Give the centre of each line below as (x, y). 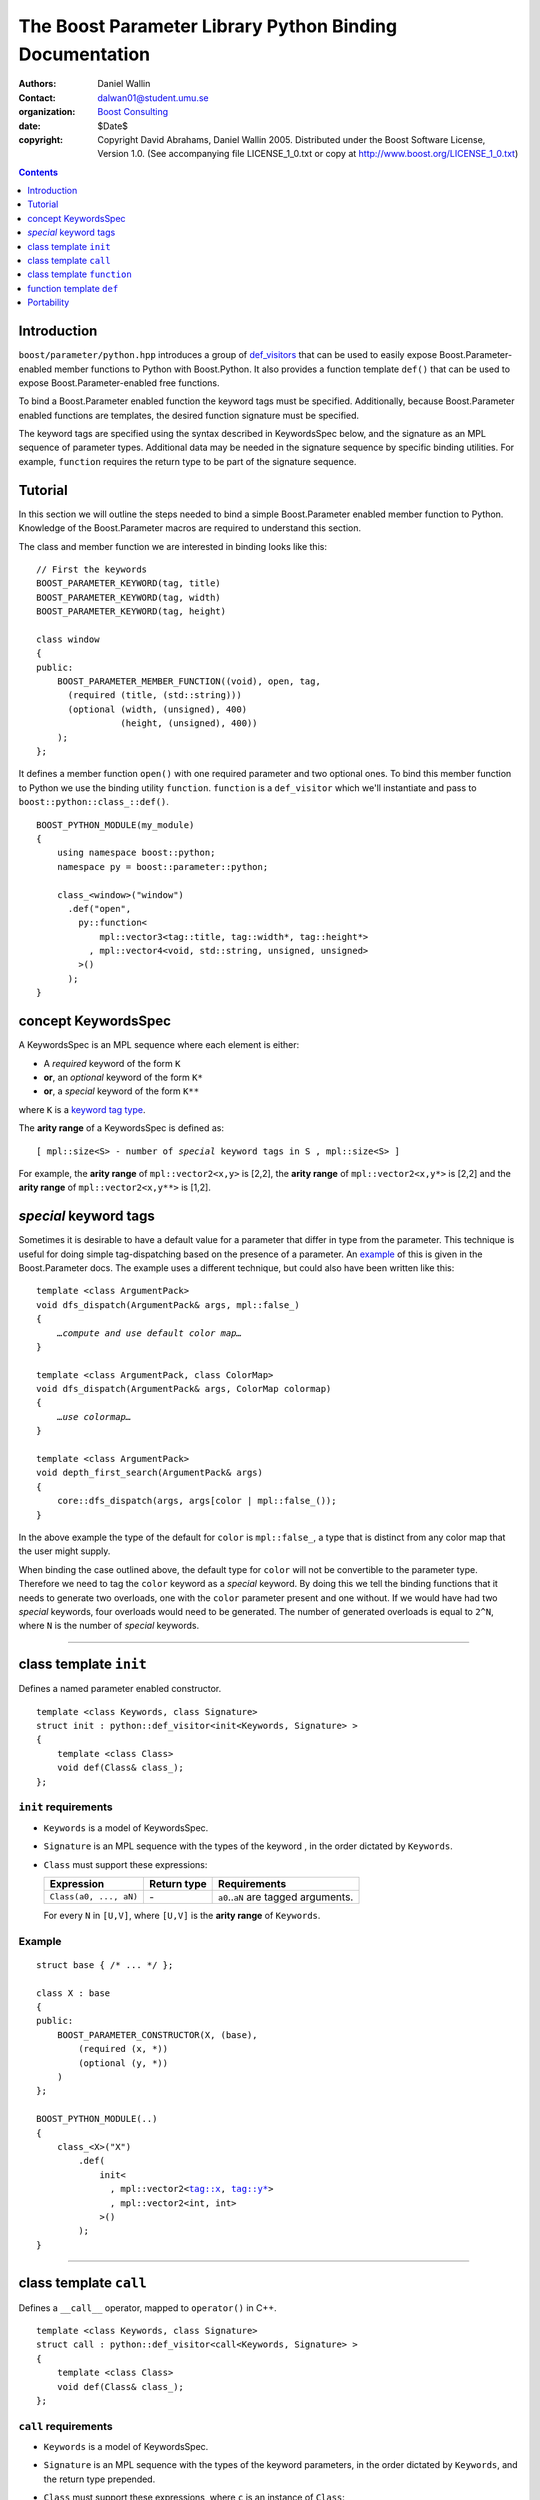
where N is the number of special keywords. (109, 1626)
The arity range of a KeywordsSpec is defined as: (121, 1128)
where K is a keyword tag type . (82, 1109)
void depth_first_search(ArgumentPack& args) (150, 1473)
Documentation (84, 54)
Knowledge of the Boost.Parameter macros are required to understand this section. (190, 528)
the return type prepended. (99, 2479)
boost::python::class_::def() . (94, 802)
